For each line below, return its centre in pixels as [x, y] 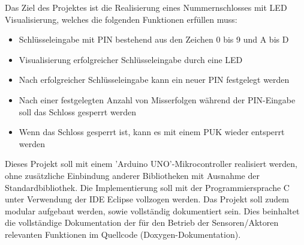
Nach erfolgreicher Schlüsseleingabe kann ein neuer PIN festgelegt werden [154, 80]
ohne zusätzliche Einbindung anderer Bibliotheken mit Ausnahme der [132, 175]
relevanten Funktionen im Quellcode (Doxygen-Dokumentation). [123, 234]
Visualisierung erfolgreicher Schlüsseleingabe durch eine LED [131, 59]
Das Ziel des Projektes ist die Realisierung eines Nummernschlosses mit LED [146, 7]
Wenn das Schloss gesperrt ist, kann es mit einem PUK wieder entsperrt [152, 132]
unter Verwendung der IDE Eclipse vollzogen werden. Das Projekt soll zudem [147, 199]
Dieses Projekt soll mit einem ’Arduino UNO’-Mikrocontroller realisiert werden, [151, 164]
